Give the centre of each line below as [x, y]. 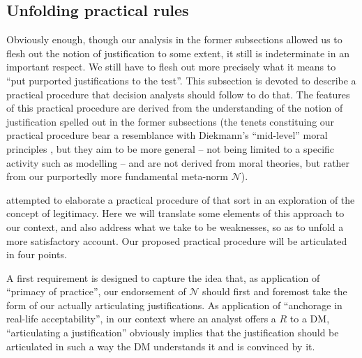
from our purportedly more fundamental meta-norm [117, 176]
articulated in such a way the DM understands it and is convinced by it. [161, 346]
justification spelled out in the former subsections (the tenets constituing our [171, 121]
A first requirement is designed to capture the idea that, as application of [163, 277]
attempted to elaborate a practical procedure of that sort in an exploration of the [181, 199]
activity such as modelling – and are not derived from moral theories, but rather [178, 162]
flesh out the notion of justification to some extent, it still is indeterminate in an [178, 53]
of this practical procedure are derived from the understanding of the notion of [175, 108]
